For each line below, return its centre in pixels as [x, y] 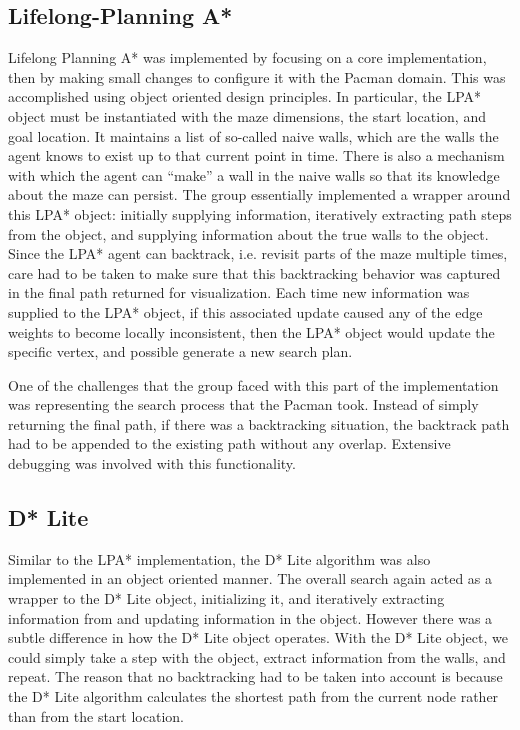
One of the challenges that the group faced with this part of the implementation [253, 384]
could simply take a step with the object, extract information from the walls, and [257, 656]
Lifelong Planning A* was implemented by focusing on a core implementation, [247, 57]
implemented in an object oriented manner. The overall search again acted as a [250, 578]
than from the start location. [96, 715]
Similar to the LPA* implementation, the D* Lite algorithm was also [219, 558]
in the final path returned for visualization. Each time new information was [239, 292]
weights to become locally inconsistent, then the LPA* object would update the [251, 331]
